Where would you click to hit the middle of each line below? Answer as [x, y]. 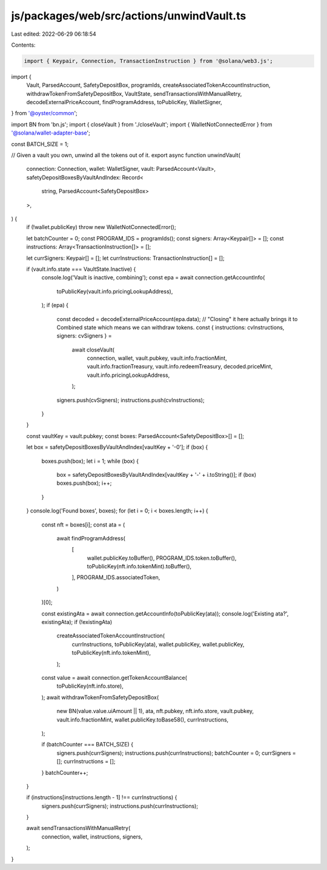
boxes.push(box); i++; [84, 483]
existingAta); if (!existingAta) [77, 622]
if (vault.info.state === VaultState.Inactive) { [81, 269]
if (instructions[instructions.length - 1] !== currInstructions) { [102, 797]
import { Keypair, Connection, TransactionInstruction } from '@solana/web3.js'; [149, 61]
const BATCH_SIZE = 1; [40, 144]
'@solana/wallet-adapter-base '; [51, 133]
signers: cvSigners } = [84, 336]
